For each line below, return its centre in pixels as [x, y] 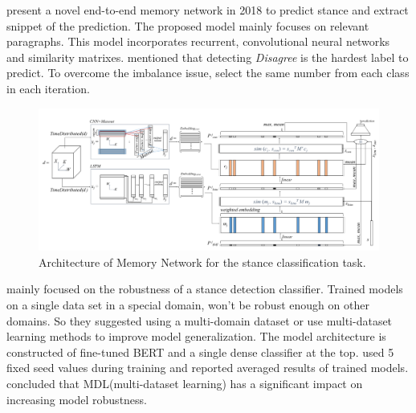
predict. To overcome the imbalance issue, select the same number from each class [208, 73]
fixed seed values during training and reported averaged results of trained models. [208, 368]
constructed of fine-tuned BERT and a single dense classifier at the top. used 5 [200, 352]
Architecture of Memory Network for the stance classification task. [202, 262]
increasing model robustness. [77, 399]
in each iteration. [48, 88]
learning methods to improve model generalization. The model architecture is [196, 336]
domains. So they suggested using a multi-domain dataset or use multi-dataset [200, 320]
